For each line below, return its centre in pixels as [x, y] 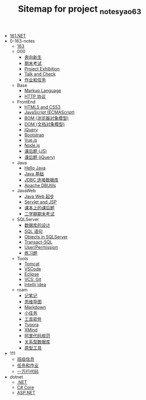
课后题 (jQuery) [40, 157]
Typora [31, 325]
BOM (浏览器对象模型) [47, 118]
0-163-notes [22, 41]
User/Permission [41, 247]
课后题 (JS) [36, 151]
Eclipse [31, 274]
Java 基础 [34, 174]
